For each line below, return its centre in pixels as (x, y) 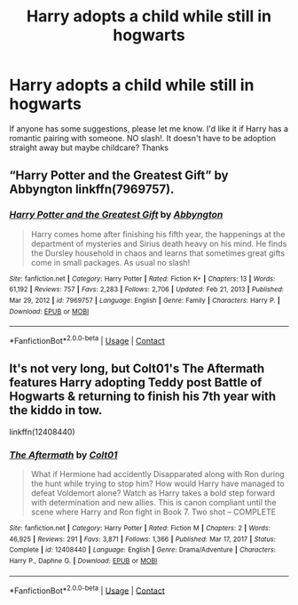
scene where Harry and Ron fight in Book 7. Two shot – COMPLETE (153, 512)
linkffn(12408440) (42, 432)
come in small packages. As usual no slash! (110, 262)
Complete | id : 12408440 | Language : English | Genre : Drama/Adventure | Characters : (143, 550)
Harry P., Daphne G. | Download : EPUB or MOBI (83, 561)
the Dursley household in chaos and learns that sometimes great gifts (158, 253)
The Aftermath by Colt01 (63, 455)
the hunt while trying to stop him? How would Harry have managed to (158, 484)
